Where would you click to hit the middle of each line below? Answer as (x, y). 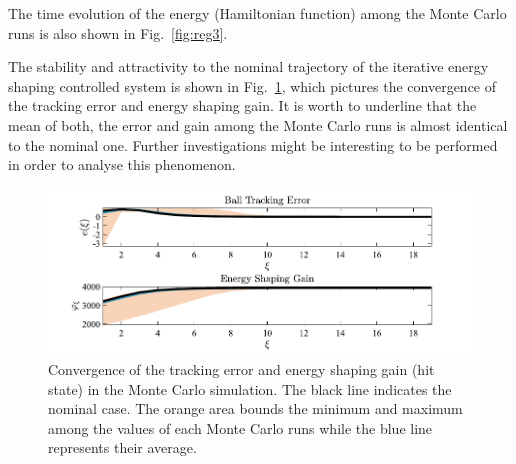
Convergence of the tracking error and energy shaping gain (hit (241, 369)
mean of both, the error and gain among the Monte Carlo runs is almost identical (258, 124)
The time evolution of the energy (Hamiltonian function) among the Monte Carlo (257, 13)
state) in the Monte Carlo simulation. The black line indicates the (250, 388)
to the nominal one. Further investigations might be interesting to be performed (253, 144)
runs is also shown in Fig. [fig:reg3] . (118, 32)
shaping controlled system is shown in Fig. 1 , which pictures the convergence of (252, 85)
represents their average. (122, 447)
